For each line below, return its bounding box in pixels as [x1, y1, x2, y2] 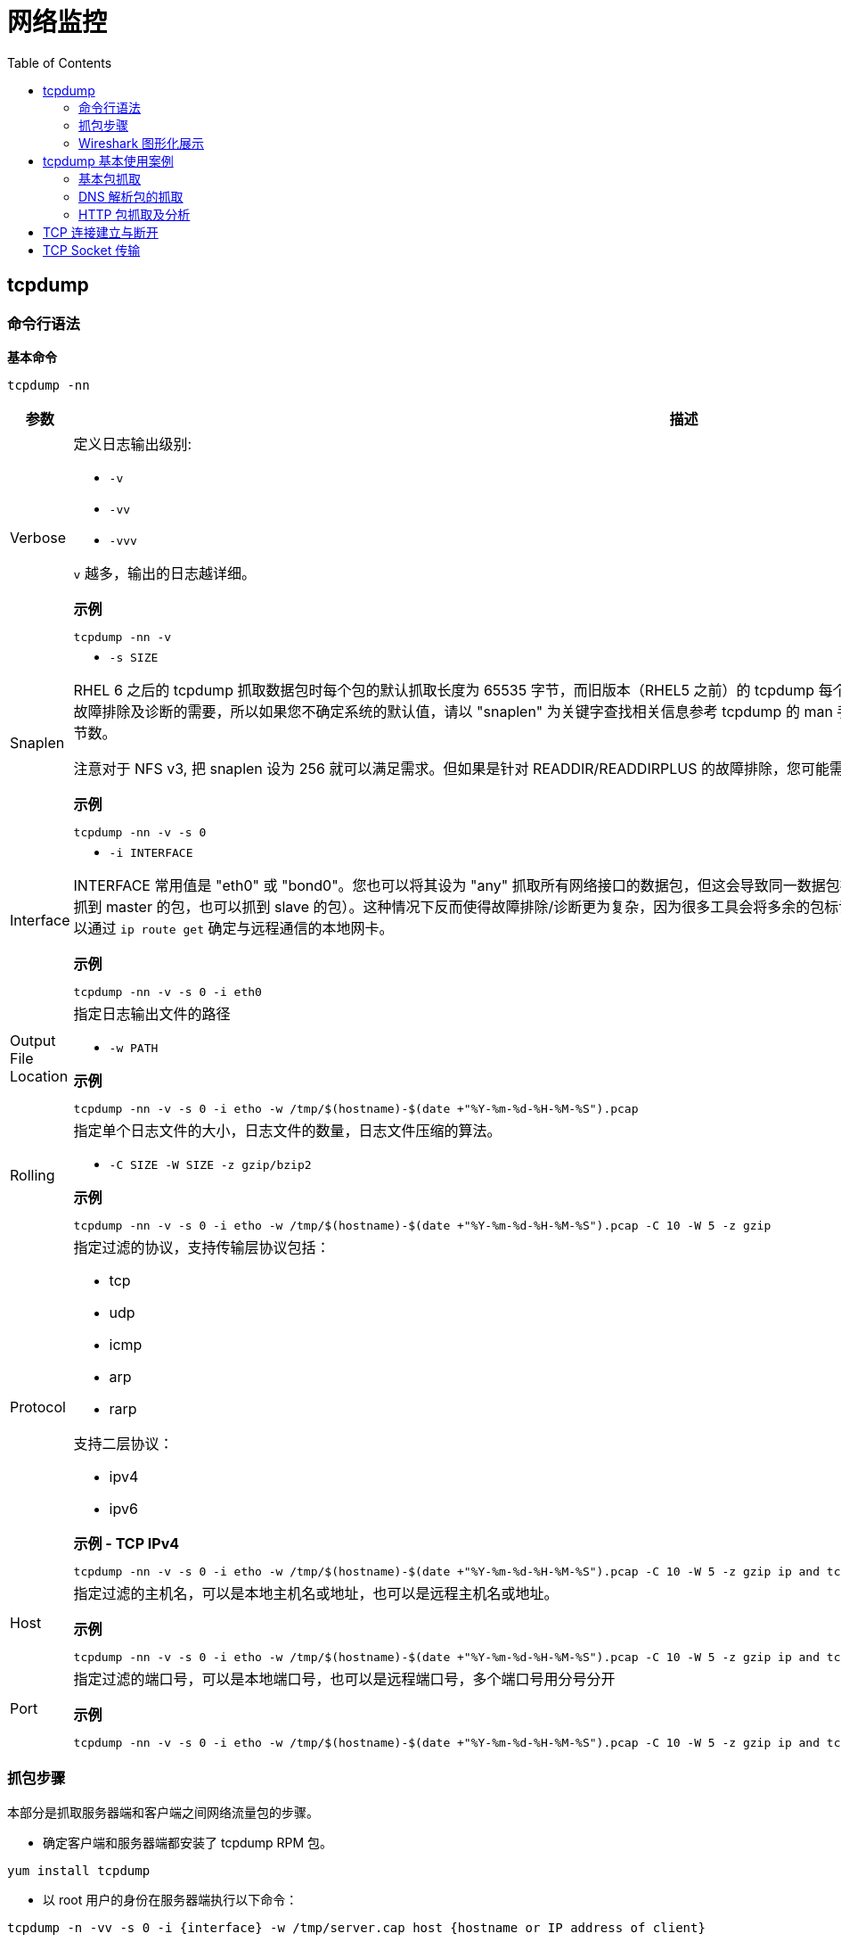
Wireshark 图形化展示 [78, 135, 205, 151]
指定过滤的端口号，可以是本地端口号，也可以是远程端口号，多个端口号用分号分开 [73, 1669, 616, 1688]
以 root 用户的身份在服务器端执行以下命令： [43, 1891, 298, 1907]
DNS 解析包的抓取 [78, 188, 184, 204]
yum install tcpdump [7, 1863, 151, 1878]
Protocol [10, 1397, 66, 1416]
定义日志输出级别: [73, 434, 192, 453]
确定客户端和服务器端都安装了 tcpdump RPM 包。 [43, 1834, 333, 1850]
